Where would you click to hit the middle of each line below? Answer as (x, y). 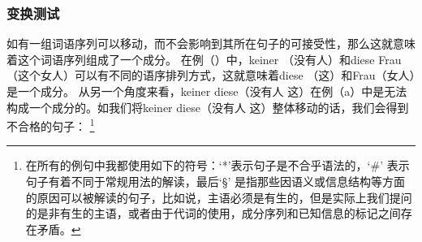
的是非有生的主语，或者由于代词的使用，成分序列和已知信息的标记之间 (213, 213)
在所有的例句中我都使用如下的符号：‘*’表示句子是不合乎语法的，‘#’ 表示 (217, 165)
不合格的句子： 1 (51, 125)
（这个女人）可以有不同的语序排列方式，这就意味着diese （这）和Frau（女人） (211, 75)
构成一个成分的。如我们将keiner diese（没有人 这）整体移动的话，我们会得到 (208, 107)
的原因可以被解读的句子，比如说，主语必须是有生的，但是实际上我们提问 (219, 197)
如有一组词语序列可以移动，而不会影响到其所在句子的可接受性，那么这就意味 (211, 43)
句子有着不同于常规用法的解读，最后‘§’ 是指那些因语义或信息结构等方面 (215, 181)
